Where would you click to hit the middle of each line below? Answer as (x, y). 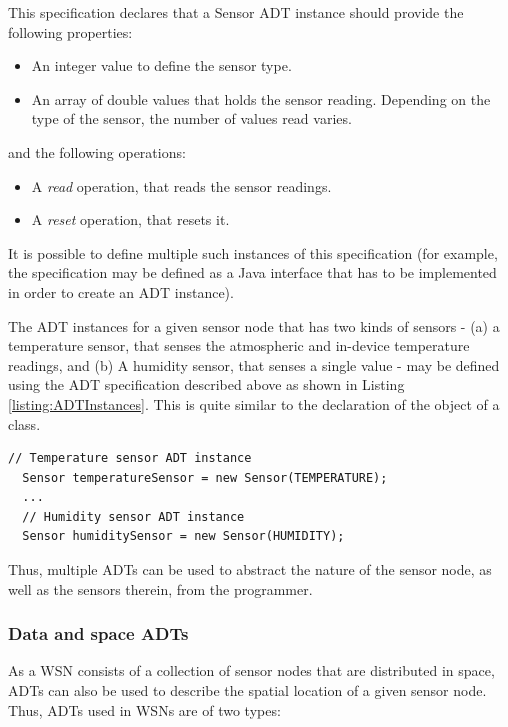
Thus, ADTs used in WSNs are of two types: (144, 709)
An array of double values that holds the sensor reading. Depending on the (261, 98)
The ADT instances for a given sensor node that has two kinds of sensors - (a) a (254, 325)
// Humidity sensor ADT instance (133, 516)
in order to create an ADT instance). (121, 291)
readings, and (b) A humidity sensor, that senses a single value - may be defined (254, 364)
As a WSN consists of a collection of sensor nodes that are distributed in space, (251, 670)
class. (24, 423)
